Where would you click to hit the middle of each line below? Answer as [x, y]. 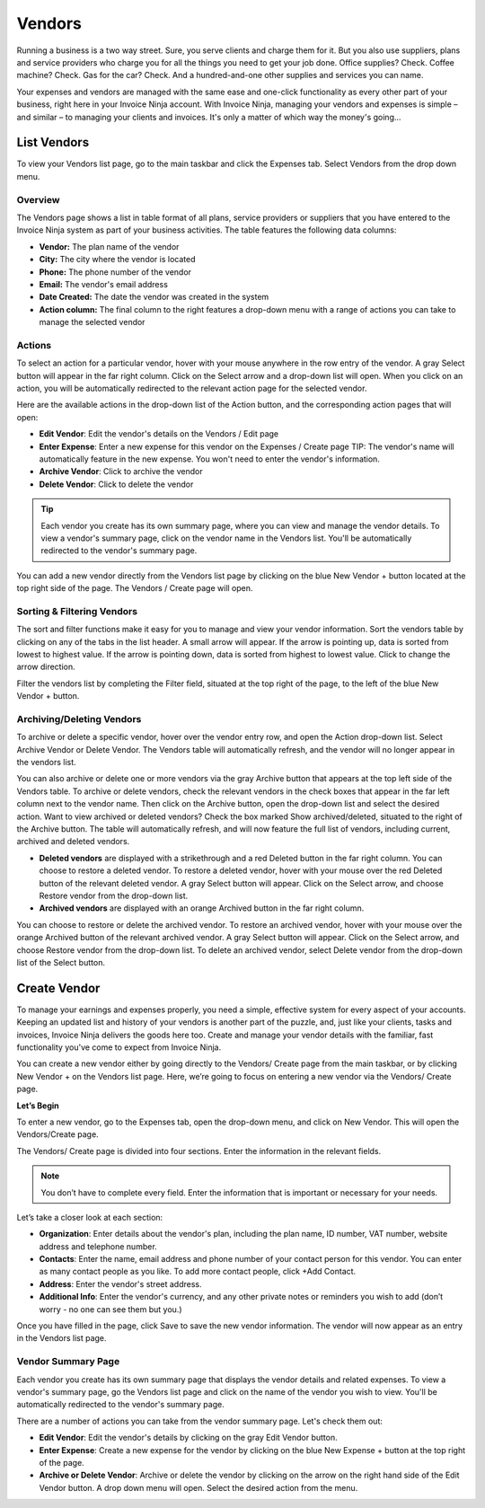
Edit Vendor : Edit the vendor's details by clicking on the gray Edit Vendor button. [188, 1438]
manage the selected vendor [92, 322]
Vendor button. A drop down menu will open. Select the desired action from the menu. [198, 1487]
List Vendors [53, 142]
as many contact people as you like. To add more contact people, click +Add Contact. [198, 1272]
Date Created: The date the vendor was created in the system [154, 297]
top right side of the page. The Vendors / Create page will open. [135, 588]
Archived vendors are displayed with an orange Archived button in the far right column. [202, 908]
